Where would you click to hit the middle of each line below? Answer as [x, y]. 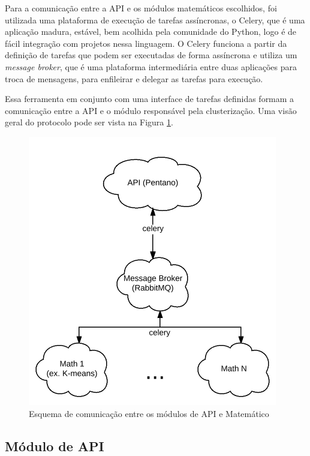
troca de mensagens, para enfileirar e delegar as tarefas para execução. [134, 78]
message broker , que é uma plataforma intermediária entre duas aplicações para [151, 66]
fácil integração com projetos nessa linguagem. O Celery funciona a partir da [146, 43]
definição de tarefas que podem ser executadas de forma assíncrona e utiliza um [151, 55]
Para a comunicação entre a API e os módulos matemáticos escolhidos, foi [141, 8]
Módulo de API [55, 445]
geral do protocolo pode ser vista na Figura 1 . [89, 122]
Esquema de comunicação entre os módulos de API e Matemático [149, 413]
